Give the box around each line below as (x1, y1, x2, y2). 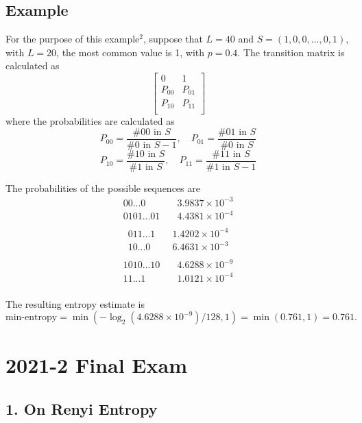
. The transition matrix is (237, 45, 345, 59)
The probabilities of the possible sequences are (5, 180, 200, 195)
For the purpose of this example (5, 32, 140, 46)
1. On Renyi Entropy (5, 398, 158, 419)
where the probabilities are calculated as (5, 114, 175, 128)
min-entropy (5, 313, 58, 323)
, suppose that (143, 32, 203, 46)
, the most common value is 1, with (56, 45, 205, 59)
